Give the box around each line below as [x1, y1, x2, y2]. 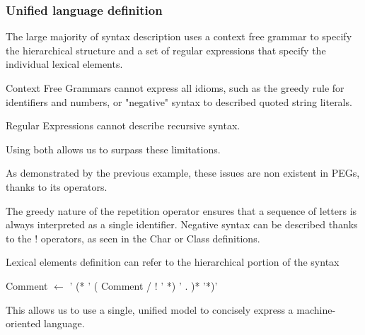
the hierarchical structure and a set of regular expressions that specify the [6, 42, 326, 57]
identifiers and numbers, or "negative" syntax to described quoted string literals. [6, 94, 352, 109]
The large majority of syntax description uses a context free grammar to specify [6, 29, 352, 44]
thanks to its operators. [6, 179, 108, 194]
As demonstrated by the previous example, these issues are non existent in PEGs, [6, 165, 360, 180]
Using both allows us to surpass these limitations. [6, 141, 221, 156]
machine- [296, 302, 336, 317]
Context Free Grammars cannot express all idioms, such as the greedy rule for [6, 81, 344, 95]
